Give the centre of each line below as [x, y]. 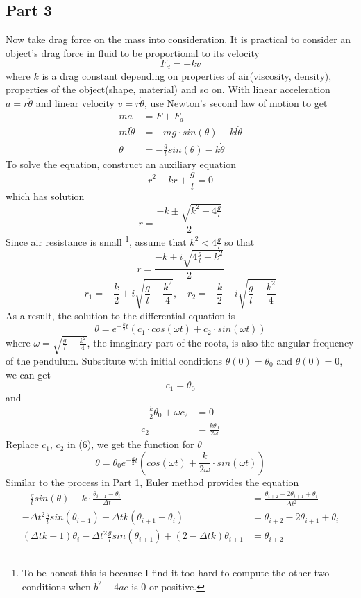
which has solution [45, 196]
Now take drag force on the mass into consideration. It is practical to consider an [178, 39]
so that [240, 241]
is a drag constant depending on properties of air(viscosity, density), [187, 75]
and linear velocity [75, 103]
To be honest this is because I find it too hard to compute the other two [176, 573]
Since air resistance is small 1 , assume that [96, 241]
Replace [22, 444]
